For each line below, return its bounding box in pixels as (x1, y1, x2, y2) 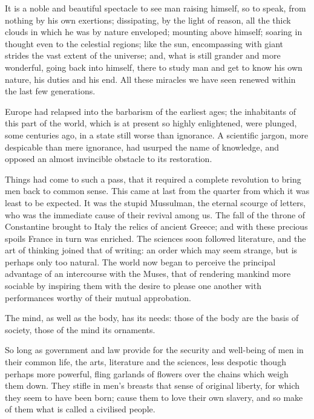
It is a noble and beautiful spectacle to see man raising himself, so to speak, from (5, 2, 306, 14)
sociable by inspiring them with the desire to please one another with (5, 279, 261, 292)
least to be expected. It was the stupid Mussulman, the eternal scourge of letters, (5, 196, 306, 209)
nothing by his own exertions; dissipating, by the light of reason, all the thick (5, 13, 291, 26)
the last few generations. (5, 85, 96, 97)
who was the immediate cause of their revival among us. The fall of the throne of (5, 208, 306, 221)
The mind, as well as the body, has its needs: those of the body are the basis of (5, 311, 299, 324)
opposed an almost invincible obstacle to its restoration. (5, 152, 212, 165)
